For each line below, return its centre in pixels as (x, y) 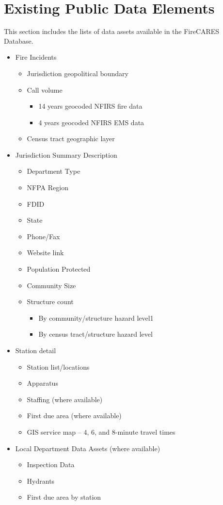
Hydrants (41, 481)
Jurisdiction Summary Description (66, 155)
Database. (19, 41)
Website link (45, 252)
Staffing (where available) (65, 399)
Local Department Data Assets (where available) (88, 448)
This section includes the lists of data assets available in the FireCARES (112, 31)
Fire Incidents (36, 57)
